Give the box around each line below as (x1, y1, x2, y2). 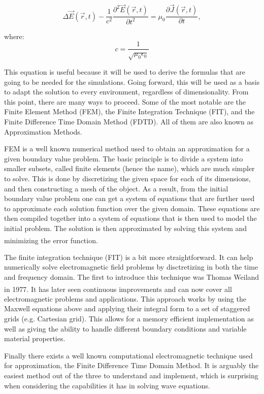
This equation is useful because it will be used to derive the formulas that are (4, 67, 246, 77)
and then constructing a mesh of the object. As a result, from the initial (4, 183, 228, 193)
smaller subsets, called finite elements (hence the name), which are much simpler (4, 163, 255, 174)
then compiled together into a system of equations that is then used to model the (4, 213, 257, 223)
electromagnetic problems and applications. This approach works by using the (4, 293, 246, 304)
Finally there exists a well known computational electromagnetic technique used (4, 350, 253, 360)
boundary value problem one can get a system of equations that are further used (4, 193, 255, 204)
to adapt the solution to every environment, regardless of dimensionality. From (4, 86, 249, 97)
